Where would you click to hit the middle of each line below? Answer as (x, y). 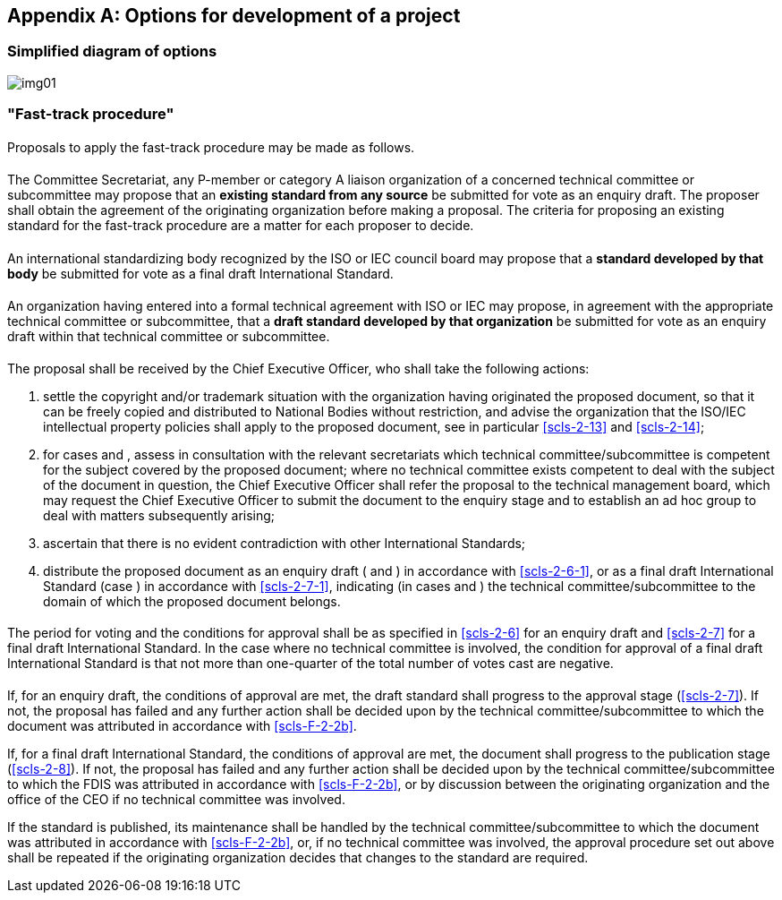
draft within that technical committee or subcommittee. (169, 336)
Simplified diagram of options (112, 51)
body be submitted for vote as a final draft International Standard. (200, 273)
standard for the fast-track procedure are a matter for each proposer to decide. (241, 226)
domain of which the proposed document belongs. (192, 601)
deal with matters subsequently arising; (159, 515)
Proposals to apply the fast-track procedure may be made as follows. (211, 147)
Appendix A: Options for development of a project (234, 16)
